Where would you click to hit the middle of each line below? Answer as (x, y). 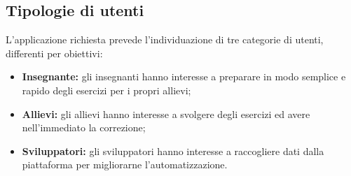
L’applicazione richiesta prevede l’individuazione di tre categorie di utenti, (165, 39)
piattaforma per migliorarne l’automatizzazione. (125, 164)
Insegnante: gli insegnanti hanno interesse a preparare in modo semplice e (184, 76)
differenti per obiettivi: (54, 53)
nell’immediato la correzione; (84, 127)
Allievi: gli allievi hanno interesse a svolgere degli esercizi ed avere (166, 113)
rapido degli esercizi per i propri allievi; (106, 90)
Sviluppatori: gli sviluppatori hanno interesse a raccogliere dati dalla (173, 151)
